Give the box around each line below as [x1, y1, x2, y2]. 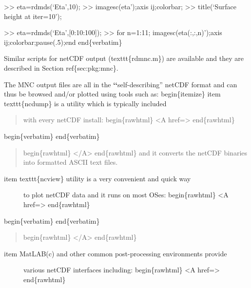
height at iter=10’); [4, 11, 62, 21]
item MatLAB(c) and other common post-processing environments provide [4, 248, 227, 258]
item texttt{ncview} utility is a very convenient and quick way [4, 173, 191, 183]
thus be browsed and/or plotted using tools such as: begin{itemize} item [4, 89, 221, 99]
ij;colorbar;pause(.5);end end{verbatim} [4, 37, 122, 47]
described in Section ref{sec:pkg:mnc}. [4, 62, 118, 73]
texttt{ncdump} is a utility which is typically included [4, 98, 167, 108]
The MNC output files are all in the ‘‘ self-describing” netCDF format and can [4, 79, 237, 89]
